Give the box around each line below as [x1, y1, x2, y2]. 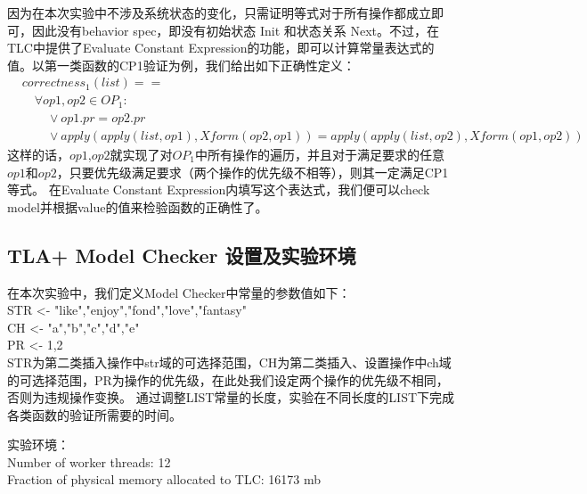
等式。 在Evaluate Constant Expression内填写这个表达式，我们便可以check [7, 180, 430, 199]
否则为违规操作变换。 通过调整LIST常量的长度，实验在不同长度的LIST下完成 [7, 388, 455, 407]
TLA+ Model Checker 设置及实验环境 [7, 241, 356, 268]
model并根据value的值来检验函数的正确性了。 [7, 197, 268, 216]
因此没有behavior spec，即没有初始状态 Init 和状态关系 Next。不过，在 [31, 21, 440, 39]
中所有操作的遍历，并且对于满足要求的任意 [194, 144, 444, 163]
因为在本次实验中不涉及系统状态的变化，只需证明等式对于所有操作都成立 [7, 4, 431, 21]
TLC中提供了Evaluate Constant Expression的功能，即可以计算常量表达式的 [7, 38, 435, 57]
